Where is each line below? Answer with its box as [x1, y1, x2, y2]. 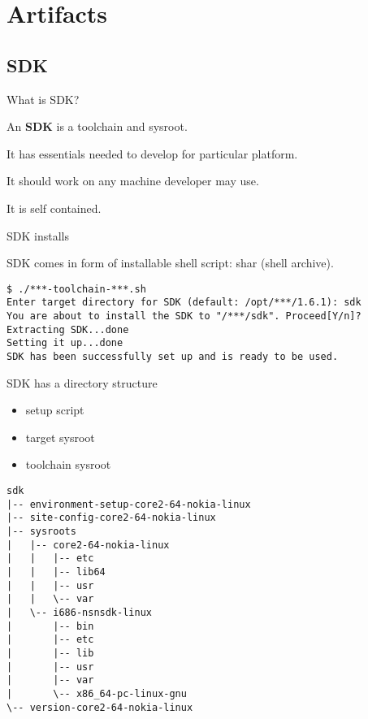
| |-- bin [6, 620, 94, 632]
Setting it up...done [6, 337, 123, 349]
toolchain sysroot [25, 456, 111, 473]
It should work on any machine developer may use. [6, 172, 259, 189]
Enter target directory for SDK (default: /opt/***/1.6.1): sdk [6, 297, 362, 309]
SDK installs [6, 227, 69, 244]
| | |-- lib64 [6, 565, 106, 578]
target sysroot [25, 428, 95, 445]
